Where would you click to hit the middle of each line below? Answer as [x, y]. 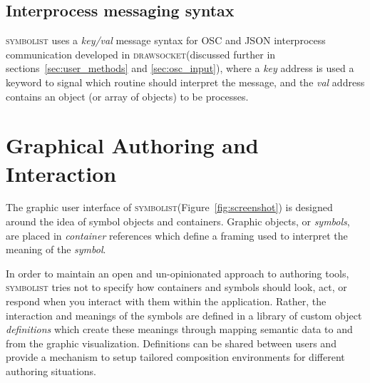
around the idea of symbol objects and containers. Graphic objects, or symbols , [178, 221]
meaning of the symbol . [56, 249]
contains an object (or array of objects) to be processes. [127, 96]
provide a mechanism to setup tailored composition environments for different [175, 357]
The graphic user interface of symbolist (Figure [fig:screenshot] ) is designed [169, 207]
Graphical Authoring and [132, 145]
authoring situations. [51, 371]
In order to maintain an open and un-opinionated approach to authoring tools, [178, 273]
